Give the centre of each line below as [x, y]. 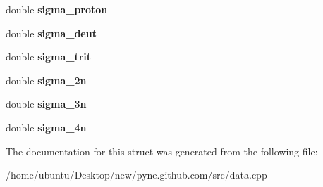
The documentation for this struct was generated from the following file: [162, 151]
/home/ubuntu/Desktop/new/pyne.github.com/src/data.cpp [136, 175]
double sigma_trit [49, 57]
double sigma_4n [46, 127]
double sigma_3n [46, 104]
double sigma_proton [57, 9]
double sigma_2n [46, 80]
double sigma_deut [51, 33]
